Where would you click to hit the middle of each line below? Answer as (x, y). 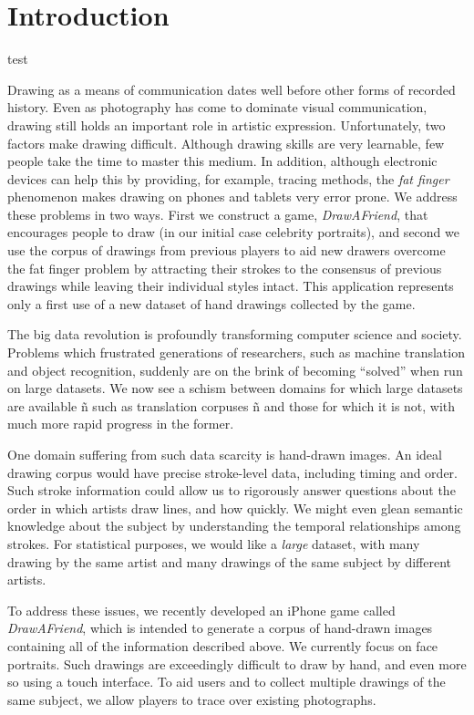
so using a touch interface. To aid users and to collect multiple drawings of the (227, 682)
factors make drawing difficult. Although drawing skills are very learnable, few (226, 143)
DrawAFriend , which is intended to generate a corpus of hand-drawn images (220, 628)
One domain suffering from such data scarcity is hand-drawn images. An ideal (225, 454)
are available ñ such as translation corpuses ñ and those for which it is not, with (232, 405)
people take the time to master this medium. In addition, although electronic (222, 161)
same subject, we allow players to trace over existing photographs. (192, 699)
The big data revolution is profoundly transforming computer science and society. (235, 334)
